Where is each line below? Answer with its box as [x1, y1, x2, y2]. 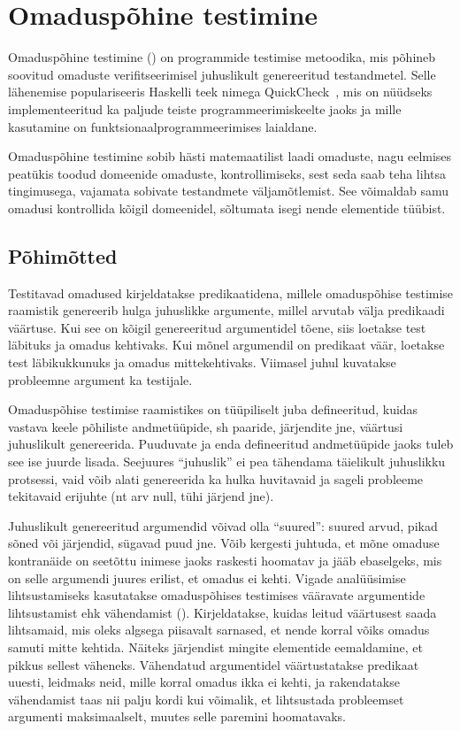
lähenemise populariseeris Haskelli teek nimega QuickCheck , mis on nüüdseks [8, 82, 433, 101]
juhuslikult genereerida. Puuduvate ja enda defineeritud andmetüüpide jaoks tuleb [8, 435, 454, 453]
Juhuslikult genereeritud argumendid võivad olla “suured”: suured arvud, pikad [8, 516, 438, 535]
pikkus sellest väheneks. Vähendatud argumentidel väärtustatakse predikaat [8, 655, 419, 673]
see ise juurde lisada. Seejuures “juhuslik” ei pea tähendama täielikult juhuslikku [8, 452, 446, 471]
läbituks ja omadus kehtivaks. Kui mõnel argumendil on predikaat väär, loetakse [8, 335, 445, 354]
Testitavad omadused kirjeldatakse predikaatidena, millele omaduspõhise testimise [8, 283, 454, 302]
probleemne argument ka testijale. [8, 370, 193, 389]
